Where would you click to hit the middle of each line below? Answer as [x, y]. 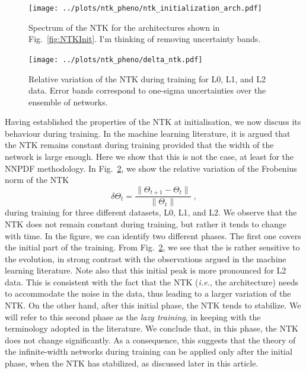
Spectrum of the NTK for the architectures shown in [124, 27]
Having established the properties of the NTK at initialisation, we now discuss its [153, 122]
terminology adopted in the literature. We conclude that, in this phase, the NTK [152, 328]
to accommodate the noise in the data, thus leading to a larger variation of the [148, 293]
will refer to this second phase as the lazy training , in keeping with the [133, 316]
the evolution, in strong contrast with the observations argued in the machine [146, 258]
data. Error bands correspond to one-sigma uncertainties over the [147, 90]
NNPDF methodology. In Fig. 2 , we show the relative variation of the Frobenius [151, 168]
